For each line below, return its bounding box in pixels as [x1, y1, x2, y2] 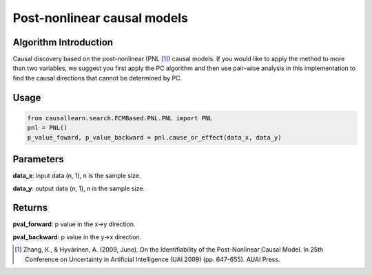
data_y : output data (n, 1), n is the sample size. [12, 184, 145, 192]
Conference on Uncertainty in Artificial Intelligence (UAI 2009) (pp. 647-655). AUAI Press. [25, 255, 280, 263]
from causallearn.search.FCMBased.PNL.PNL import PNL [27, 114, 213, 122]
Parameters [12, 153, 64, 165]
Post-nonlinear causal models [12, 10, 189, 25]
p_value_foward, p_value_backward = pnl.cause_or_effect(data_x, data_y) [27, 133, 282, 141]
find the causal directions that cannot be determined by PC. [12, 74, 183, 82]
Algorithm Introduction [12, 36, 114, 48]
